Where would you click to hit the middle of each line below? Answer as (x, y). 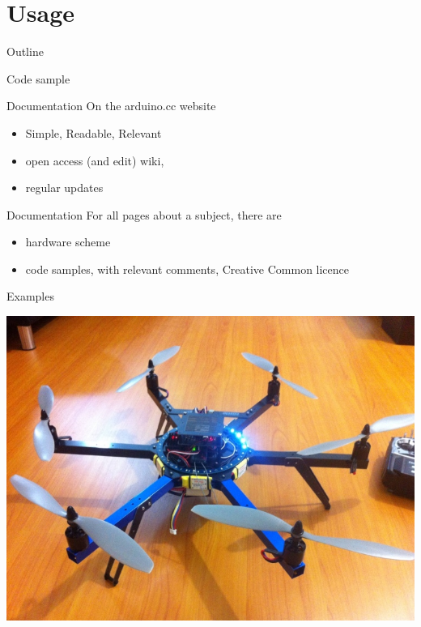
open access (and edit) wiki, (95, 160)
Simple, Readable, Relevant (94, 132)
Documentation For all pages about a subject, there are (144, 214)
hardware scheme (68, 242)
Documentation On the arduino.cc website (111, 106)
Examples (30, 296)
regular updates (64, 188)
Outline (25, 51)
